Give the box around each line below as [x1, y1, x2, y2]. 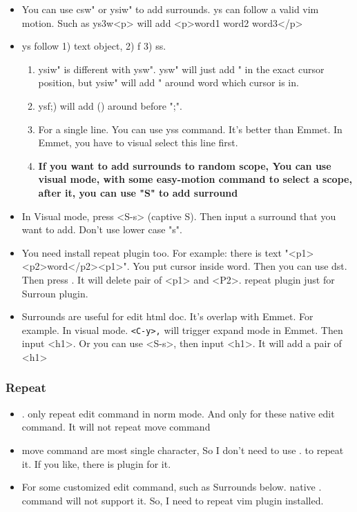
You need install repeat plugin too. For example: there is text [21, 245, 282, 259]
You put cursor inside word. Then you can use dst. [133, 259, 347, 273]
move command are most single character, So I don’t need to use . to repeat [21, 442, 344, 457]
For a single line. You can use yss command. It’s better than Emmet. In [38, 121, 342, 136]
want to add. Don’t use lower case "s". [21, 222, 182, 237]
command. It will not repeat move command [21, 420, 211, 434]
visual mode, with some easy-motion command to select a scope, [38, 172, 352, 186]
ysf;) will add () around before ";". [38, 98, 182, 112]
